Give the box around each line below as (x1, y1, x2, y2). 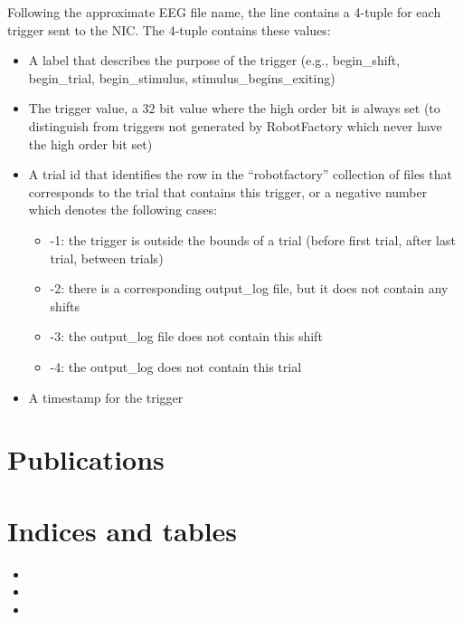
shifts (50, 296, 80, 315)
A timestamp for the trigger (28, 387, 184, 406)
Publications (7, 441, 165, 478)
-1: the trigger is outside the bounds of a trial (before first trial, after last (50, 230, 456, 249)
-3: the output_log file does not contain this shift (50, 327, 323, 346)
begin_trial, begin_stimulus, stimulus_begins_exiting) (28, 68, 335, 87)
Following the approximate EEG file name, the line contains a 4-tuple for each (7, 3, 441, 21)
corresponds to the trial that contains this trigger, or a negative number (28, 182, 428, 201)
